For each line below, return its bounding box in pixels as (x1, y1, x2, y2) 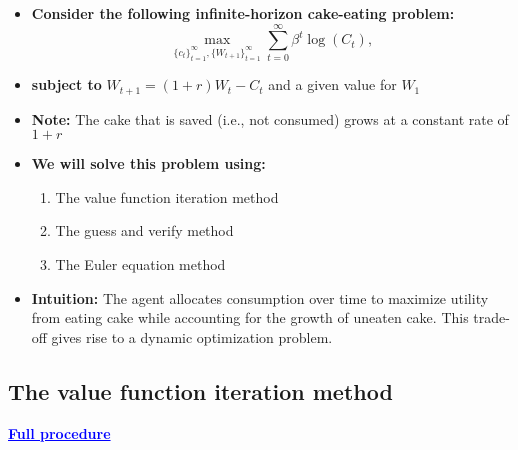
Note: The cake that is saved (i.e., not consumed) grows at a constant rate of (31, 108, 509, 129)
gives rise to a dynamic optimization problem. (51, 326, 333, 347)
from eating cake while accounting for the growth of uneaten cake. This (31, 307, 469, 328)
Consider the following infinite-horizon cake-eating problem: (31, 3, 455, 23)
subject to (31, 74, 102, 95)
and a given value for (268, 74, 397, 95)
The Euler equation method (55, 253, 226, 274)
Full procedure (8, 422, 111, 443)
